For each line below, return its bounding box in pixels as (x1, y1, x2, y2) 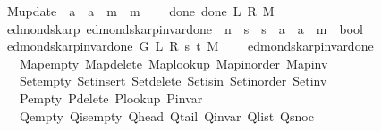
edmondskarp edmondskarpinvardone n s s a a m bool (6, 19, 363, 37)
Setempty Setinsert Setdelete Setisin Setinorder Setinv (19, 71, 327, 90)
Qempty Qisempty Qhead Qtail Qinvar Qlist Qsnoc (19, 106, 314, 125)
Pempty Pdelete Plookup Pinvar (19, 88, 203, 107)
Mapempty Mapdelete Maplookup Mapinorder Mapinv (19, 53, 328, 72)
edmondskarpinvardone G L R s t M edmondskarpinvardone (6, 37, 374, 55)
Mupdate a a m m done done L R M (6, 2, 275, 20)
